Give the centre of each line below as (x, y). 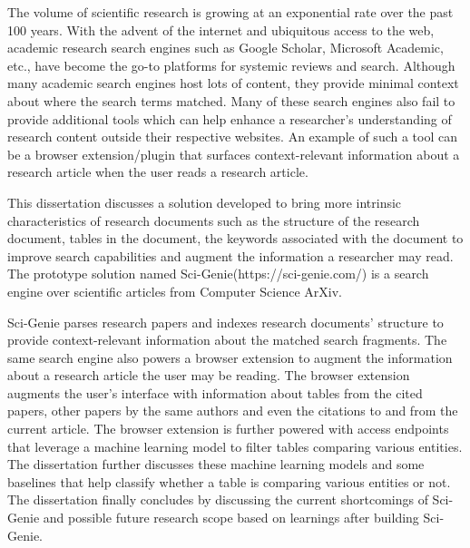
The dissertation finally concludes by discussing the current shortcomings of (218, 499)
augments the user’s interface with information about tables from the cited (215, 392)
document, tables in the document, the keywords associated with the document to (235, 238)
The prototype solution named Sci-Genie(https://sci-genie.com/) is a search (218, 274)
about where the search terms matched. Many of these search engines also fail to (231, 100)
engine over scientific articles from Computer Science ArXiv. (175, 291)
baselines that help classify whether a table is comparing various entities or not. (229, 481)
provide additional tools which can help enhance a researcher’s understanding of (230, 118)
